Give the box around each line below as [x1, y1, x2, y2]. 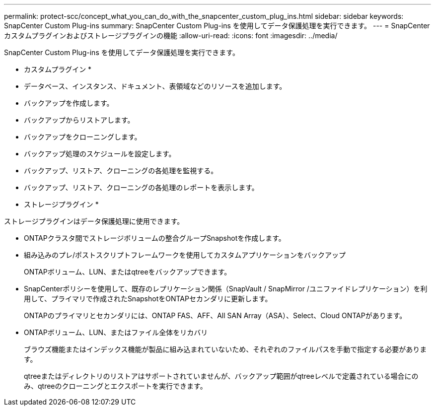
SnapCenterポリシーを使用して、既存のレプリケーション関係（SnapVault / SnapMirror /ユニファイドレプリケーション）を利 [24, 284, 428, 293]
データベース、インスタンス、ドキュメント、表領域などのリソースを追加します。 [24, 82, 287, 90]
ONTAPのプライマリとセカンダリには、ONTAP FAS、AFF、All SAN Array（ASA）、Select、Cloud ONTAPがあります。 [24, 311, 407, 320]
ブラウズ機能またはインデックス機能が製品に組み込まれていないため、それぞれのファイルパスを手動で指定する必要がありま [24, 345, 427, 353]
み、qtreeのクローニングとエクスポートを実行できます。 [24, 382, 207, 390]
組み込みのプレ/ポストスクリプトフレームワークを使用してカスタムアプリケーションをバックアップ [24, 251, 346, 259]
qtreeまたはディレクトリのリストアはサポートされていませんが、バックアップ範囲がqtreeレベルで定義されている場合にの [24, 372, 419, 380]
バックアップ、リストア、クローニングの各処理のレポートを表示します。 [24, 183, 259, 192]
